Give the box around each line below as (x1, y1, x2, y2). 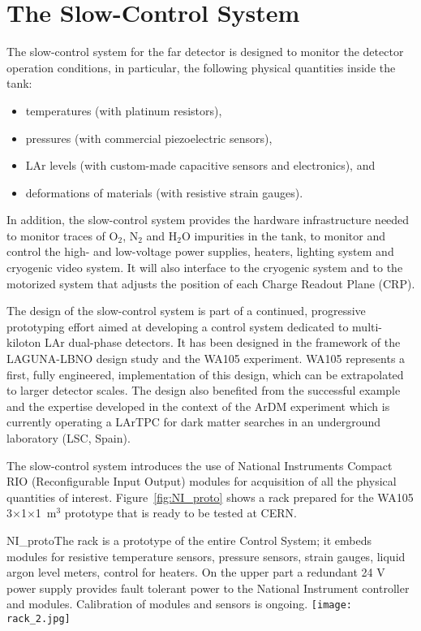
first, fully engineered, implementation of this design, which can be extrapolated (6, 365, 404, 382)
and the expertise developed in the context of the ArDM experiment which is (6, 397, 390, 414)
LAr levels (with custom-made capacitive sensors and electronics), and (25, 157, 376, 174)
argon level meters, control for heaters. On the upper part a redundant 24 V (6, 564, 385, 581)
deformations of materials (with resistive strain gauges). (25, 184, 303, 201)
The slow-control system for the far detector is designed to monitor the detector (6, 43, 404, 60)
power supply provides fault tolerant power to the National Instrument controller (6, 579, 410, 596)
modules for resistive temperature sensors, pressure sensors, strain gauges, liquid (6, 547, 406, 564)
